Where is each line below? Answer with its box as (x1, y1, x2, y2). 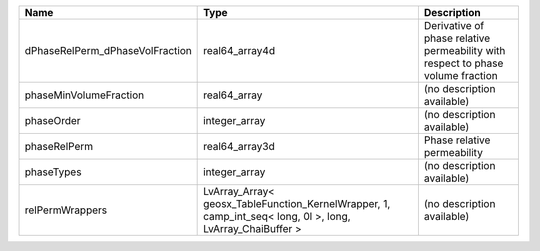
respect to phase (423, 56, 504, 70)
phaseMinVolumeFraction (24, 88, 145, 102)
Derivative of (423, 19, 485, 32)
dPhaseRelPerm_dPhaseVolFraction (24, 44, 192, 57)
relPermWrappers (24, 203, 108, 217)
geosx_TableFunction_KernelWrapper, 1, (203, 197, 391, 210)
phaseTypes (24, 165, 82, 179)
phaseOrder (24, 114, 81, 127)
